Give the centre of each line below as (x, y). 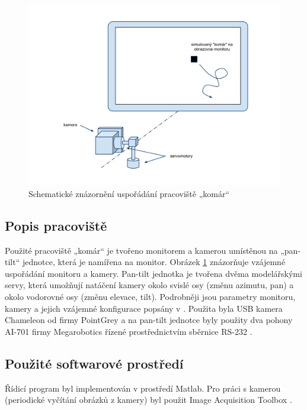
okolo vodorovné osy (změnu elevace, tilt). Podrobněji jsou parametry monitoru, (150, 296)
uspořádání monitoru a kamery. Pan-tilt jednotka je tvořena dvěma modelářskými (153, 273)
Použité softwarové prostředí (94, 363)
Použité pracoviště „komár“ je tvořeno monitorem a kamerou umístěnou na (141, 250)
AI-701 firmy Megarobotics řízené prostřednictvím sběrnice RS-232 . (129, 331)
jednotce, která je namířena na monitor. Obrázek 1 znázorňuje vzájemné (154, 262)
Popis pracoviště (56, 225)
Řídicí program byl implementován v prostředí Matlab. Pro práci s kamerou (143, 388)
